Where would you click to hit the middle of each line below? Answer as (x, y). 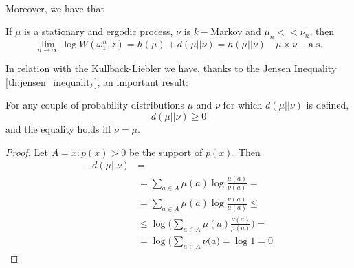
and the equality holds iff (58, 128)
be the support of (166, 152)
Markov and (236, 31)
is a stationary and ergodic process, (99, 31)
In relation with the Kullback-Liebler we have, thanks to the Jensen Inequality (171, 68)
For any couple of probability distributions (95, 105)
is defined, (328, 105)
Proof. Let (27, 152)
